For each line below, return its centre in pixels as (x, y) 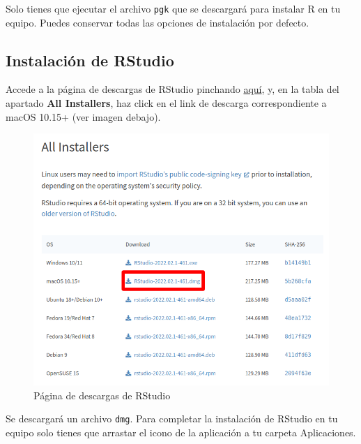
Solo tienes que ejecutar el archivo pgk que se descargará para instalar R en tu (173, 8)
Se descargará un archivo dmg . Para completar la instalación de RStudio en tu (172, 419)
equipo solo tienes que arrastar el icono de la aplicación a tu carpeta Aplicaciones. (181, 432)
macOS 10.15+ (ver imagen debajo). (83, 116)
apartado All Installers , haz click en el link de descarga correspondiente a (166, 103)
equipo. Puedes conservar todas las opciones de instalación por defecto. (158, 22)
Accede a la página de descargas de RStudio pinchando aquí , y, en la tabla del (172, 89)
